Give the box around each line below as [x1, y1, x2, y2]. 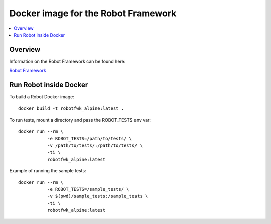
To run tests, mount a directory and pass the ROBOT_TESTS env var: [9, 117, 151, 123]
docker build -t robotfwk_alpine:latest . [18, 105, 124, 111]
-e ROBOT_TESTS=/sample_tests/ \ [47, 186, 130, 192]
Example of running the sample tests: [9, 168, 86, 174]
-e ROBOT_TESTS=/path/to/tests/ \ [47, 136, 132, 141]
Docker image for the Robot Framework [9, 8, 177, 19]
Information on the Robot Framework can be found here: [9, 58, 126, 64]
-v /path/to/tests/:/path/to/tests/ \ [47, 143, 143, 148]
